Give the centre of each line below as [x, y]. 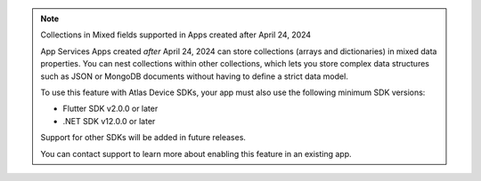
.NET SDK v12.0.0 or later [109, 121]
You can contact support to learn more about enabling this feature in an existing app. [196, 153]
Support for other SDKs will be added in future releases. [143, 138]
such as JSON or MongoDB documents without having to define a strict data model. [195, 76]
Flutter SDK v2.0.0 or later [110, 109]
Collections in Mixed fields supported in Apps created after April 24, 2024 [176, 35]
